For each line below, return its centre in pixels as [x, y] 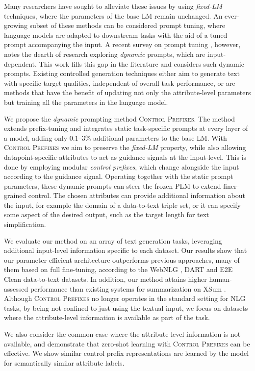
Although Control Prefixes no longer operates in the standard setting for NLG [125, 298]
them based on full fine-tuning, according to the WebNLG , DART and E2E [118, 269]
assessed [16, 288]
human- [220, 279]
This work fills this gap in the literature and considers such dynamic [141, 63]
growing [16, 25]
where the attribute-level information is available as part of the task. [107, 317]
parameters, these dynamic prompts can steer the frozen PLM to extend [113, 185]
